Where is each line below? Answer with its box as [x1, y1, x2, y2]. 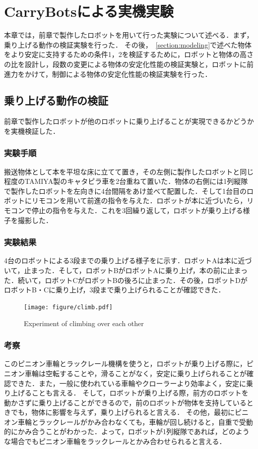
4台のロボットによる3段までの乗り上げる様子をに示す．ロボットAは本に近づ [4, 255, 252, 266]
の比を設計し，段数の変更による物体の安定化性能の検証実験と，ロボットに [4, 58, 247, 69]
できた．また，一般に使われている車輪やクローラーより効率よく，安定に [10, 378, 246, 388]
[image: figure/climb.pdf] [24, 303, 113, 311]
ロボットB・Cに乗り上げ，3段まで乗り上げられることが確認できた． [4, 284, 225, 295]
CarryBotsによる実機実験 [4, 1, 174, 21]
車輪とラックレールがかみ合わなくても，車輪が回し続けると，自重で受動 [17, 416, 253, 427]
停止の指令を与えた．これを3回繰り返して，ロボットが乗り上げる [31, 205, 243, 216]
